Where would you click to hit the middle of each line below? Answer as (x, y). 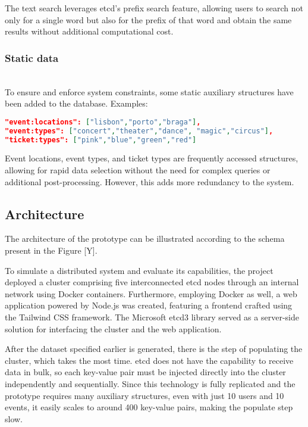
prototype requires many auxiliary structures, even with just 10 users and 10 (144, 395)
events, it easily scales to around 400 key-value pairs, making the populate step (149, 407)
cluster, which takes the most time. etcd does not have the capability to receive (149, 360)
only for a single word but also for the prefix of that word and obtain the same (148, 19)
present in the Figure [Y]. (51, 250)
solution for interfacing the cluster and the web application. (113, 328)
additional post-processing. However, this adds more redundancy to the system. (150, 181)
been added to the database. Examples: (76, 103)
